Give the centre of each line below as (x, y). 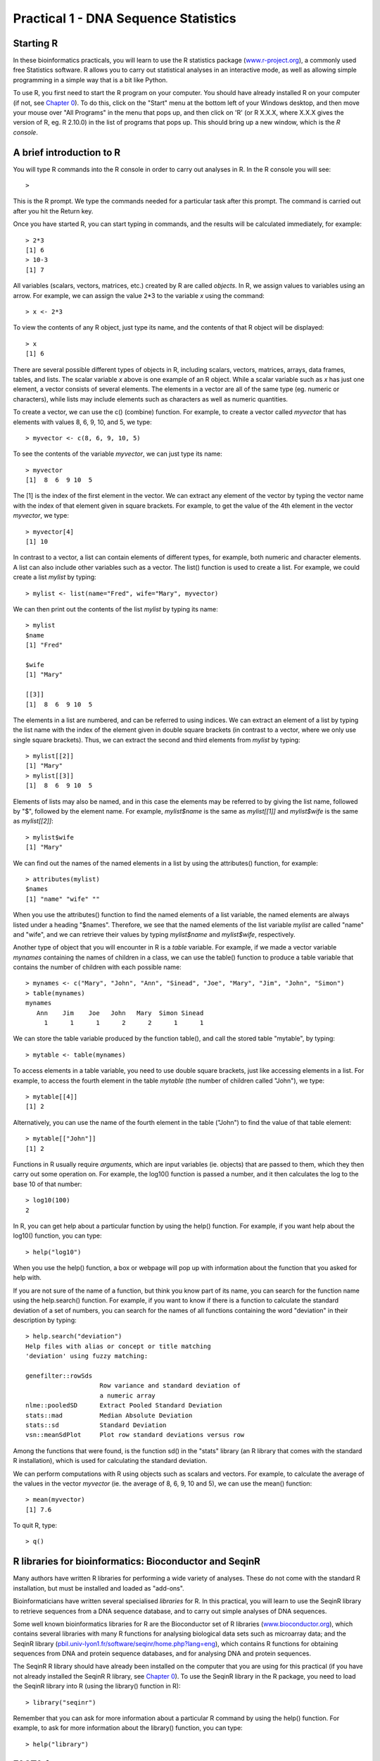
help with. (27, 1278)
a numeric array (128, 1395)
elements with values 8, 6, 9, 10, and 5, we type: (82, 422)
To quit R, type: (35, 1526)
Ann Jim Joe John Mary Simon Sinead (120, 1013)
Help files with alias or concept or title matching (118, 1346)
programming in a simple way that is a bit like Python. (90, 80)
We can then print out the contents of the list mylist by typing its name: (115, 609)
